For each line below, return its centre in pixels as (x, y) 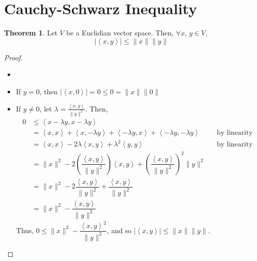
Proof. (13, 57)
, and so (119, 230)
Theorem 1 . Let (31, 33)
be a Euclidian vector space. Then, (120, 33)
